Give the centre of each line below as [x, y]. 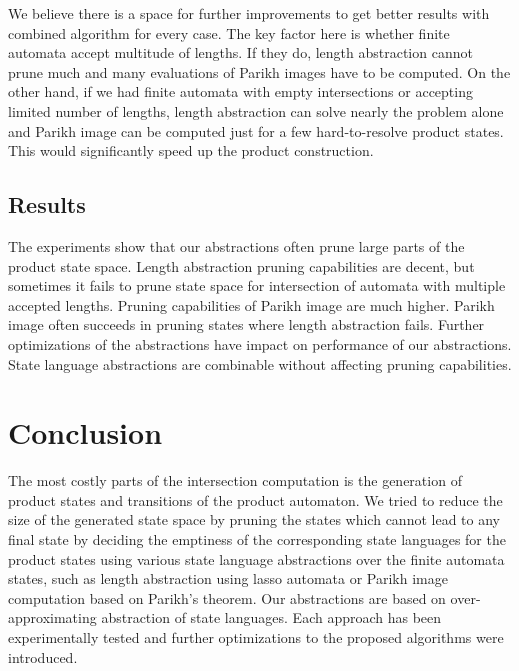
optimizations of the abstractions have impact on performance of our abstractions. [260, 343]
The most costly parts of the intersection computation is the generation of [235, 480]
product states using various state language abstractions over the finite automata [256, 558]
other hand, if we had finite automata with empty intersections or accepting [240, 91]
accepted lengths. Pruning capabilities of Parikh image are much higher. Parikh [251, 304]
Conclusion [85, 432]
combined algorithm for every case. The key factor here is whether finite [229, 32]
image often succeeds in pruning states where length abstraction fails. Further [246, 324]
